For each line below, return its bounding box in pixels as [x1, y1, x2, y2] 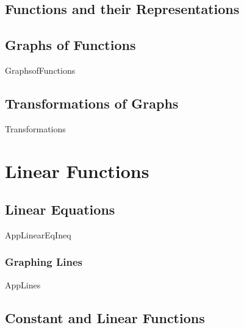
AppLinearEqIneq [5, 228, 71, 241]
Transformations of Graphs [5, 93, 179, 112]
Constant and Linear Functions [5, 308, 205, 327]
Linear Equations [5, 200, 115, 219]
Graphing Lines [5, 254, 82, 269]
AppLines [5, 278, 41, 291]
